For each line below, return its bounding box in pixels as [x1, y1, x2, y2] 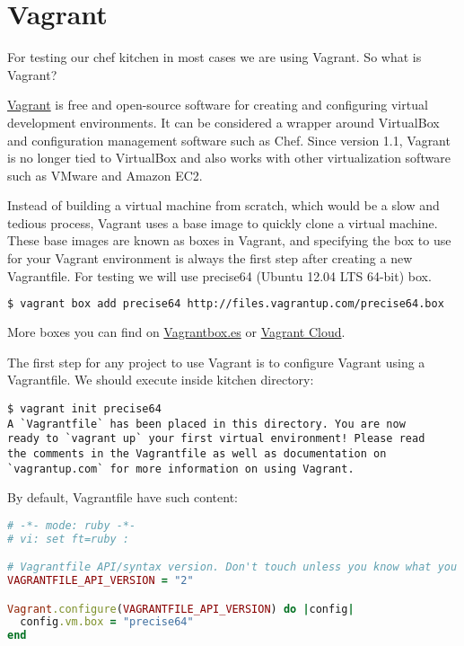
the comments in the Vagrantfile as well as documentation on [7, 447, 387, 460]
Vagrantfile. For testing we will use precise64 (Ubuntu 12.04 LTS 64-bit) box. [7, 266, 432, 285]
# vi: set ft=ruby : [7, 532, 130, 545]
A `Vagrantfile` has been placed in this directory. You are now [7, 417, 406, 430]
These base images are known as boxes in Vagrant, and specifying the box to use [7, 231, 451, 250]
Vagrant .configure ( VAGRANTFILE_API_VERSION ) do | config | [7, 602, 355, 615]
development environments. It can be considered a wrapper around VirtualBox [7, 112, 440, 131]
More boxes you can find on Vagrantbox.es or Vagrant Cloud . [7, 323, 346, 341]
